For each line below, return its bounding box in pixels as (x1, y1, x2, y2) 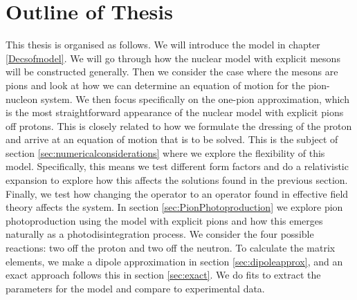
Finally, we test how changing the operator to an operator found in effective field (6, 186, 349, 200)
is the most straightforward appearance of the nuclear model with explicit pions (6, 105, 344, 120)
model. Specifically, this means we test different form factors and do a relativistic (6, 159, 349, 174)
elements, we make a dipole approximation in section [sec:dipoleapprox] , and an (6, 254, 343, 268)
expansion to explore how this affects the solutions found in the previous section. (6, 173, 348, 187)
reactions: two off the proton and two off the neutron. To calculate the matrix (6, 241, 336, 255)
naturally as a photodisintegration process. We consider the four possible (6, 227, 314, 241)
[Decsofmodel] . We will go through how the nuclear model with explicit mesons (6, 50, 340, 65)
